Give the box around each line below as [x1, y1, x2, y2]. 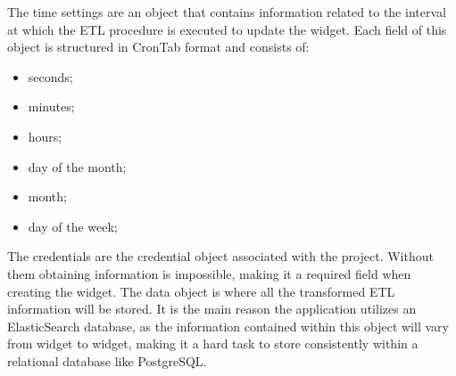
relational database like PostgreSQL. [7, 351, 207, 370]
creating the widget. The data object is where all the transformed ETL [7, 282, 395, 300]
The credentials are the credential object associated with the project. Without [7, 247, 434, 266]
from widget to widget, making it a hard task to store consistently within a [7, 334, 419, 353]
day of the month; [28, 157, 127, 176]
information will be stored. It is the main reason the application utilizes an [7, 299, 417, 318]
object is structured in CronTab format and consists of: [7, 37, 310, 56]
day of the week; [28, 217, 118, 235]
